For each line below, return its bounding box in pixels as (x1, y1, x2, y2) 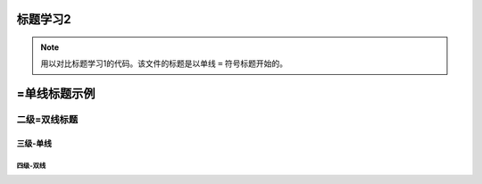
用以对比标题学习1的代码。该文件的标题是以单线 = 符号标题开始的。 (40, 58, 288, 69)
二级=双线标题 (16, 113, 79, 126)
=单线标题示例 (16, 86, 96, 102)
